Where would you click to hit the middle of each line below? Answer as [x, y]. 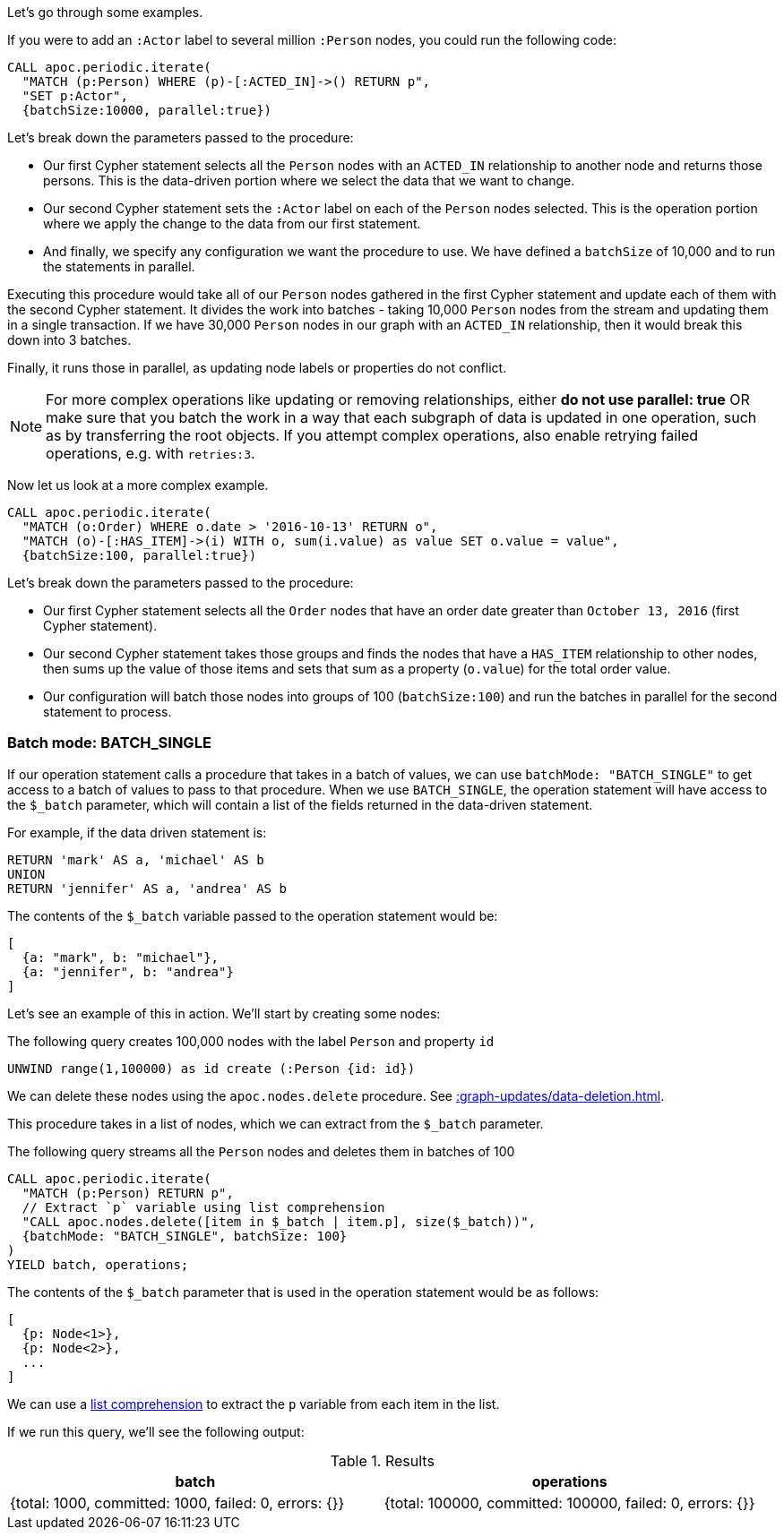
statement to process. [108, 712]
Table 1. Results [382, 1460]
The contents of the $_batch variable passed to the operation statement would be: [253, 915]
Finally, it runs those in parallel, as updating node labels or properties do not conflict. [257, 368]
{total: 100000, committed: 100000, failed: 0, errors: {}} [569, 1503]
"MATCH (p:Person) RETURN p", [128, 1193]
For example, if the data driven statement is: [137, 832]
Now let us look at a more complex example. [138, 485]
